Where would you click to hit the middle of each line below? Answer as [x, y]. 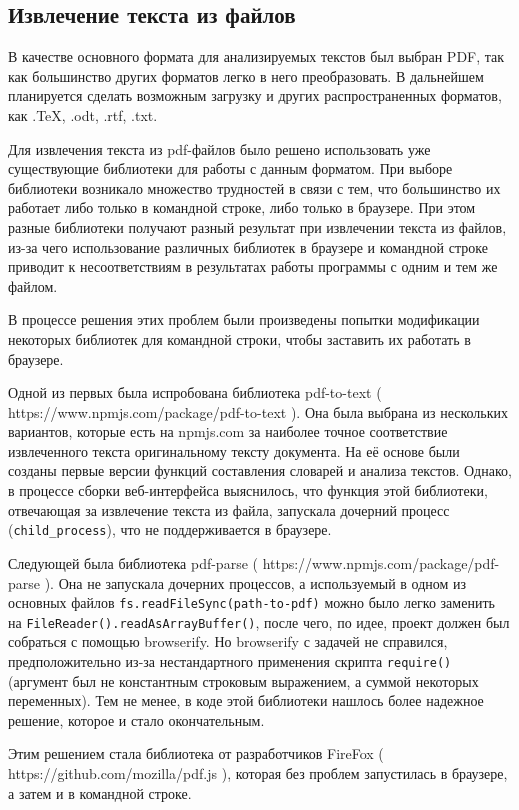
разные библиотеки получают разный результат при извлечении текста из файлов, [257, 226]
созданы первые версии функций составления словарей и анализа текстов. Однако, [260, 470]
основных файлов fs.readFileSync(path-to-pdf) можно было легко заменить [251, 602]
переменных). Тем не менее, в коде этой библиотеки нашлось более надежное [246, 700]
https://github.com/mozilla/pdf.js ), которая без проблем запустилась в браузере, [258, 773]
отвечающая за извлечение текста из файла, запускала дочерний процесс [229, 509]
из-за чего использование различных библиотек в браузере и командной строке [248, 246]
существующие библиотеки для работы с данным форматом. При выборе [230, 168]
